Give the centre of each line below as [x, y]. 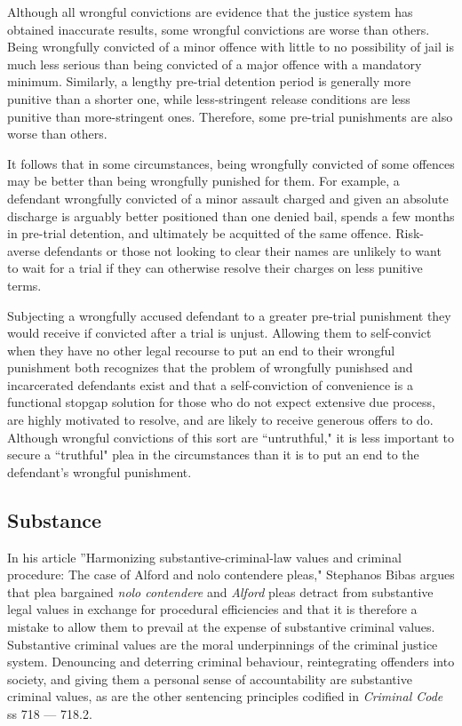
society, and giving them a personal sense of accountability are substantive [210, 678]
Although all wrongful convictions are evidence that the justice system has [210, 12]
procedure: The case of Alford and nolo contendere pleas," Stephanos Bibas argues [231, 574]
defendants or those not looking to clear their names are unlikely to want [243, 250]
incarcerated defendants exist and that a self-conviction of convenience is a [210, 384]
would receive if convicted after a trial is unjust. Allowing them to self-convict [219, 333]
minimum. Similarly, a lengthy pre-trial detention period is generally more [209, 81]
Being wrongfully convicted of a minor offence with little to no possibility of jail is [231, 47]
